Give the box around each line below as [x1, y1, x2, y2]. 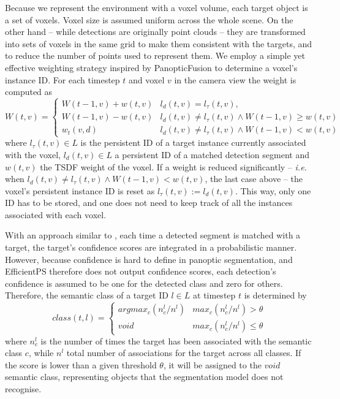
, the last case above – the [205, 172, 303, 185]
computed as [5, 85, 53, 98]
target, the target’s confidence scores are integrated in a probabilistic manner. [5, 241, 297, 254]
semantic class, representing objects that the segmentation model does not [5, 370, 284, 383]
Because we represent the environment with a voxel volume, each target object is [5, 1, 308, 13]
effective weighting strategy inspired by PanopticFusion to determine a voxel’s [5, 61, 298, 74]
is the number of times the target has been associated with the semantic [40, 334, 312, 347]
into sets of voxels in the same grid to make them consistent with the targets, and [5, 37, 312, 50]
